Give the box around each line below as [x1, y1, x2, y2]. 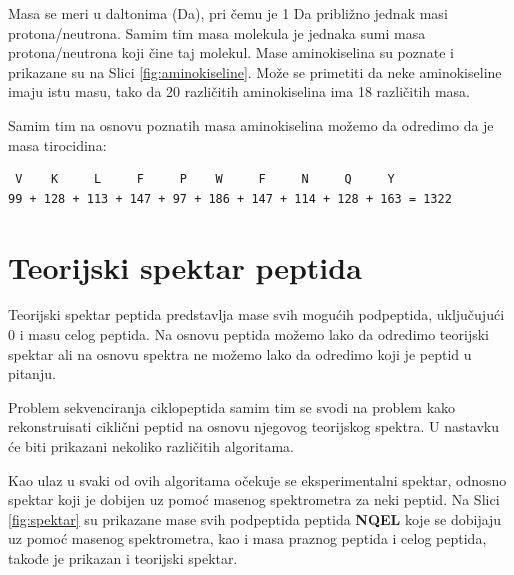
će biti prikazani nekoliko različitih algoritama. [8, 436, 294, 457]
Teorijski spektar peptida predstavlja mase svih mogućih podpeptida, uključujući [8, 304, 505, 325]
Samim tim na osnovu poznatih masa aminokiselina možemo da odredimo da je [8, 114, 494, 135]
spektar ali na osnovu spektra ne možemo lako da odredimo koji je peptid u [8, 343, 472, 364]
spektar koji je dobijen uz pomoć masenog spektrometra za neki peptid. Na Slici [8, 489, 500, 510]
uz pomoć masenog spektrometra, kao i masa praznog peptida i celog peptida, [8, 528, 487, 549]
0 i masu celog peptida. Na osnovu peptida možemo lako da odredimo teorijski [8, 324, 489, 345]
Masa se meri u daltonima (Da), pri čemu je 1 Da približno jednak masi [8, 3, 448, 23]
